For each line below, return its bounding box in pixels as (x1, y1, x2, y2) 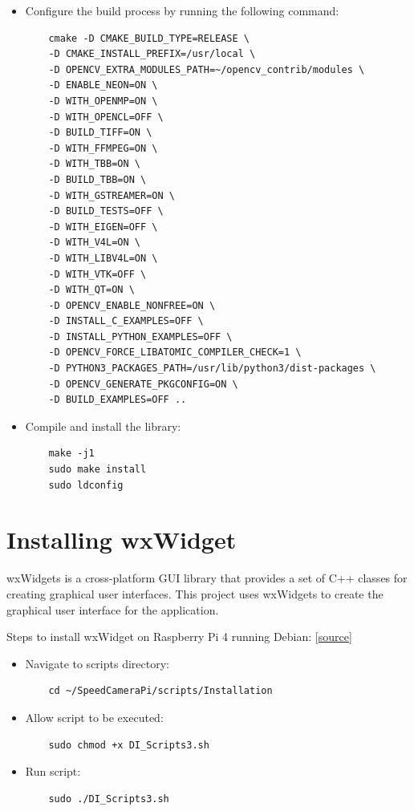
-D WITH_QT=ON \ (48, 284, 135, 296)
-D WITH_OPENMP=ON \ (48, 95, 158, 107)
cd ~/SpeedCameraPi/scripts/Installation (48, 685, 273, 697)
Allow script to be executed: (25, 708, 164, 725)
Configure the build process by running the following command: (25, 2, 339, 18)
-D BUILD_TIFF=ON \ (48, 127, 152, 139)
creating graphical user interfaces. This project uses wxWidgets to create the (6, 585, 384, 602)
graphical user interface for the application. (6, 601, 219, 618)
